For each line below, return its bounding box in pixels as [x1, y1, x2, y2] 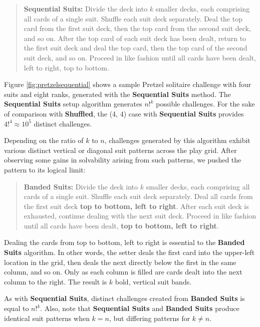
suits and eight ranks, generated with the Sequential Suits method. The [4, 88, 231, 99]
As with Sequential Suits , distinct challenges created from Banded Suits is [4, 293, 245, 303]
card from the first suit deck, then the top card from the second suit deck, [24, 23, 251, 33]
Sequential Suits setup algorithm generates [4, 98, 142, 109]
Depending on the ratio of [4, 135, 84, 145]
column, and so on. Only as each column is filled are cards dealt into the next [4, 266, 242, 277]
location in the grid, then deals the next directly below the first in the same [4, 256, 236, 267]
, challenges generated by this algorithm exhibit [104, 135, 250, 145]
